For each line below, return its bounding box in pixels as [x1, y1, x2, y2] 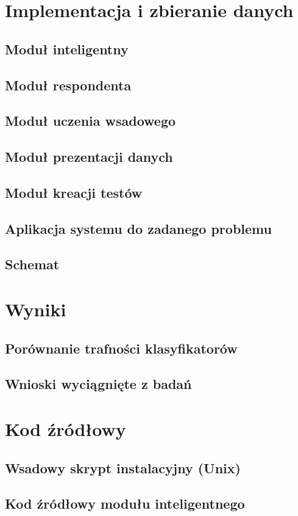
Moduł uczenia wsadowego [5, 111, 176, 130]
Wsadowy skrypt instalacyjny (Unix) [5, 458, 241, 477]
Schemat [5, 255, 60, 274]
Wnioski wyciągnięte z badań [5, 374, 192, 393]
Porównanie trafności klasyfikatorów [5, 338, 238, 357]
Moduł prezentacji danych [5, 147, 173, 166]
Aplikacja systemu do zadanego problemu [5, 219, 272, 238]
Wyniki [5, 297, 66, 322]
